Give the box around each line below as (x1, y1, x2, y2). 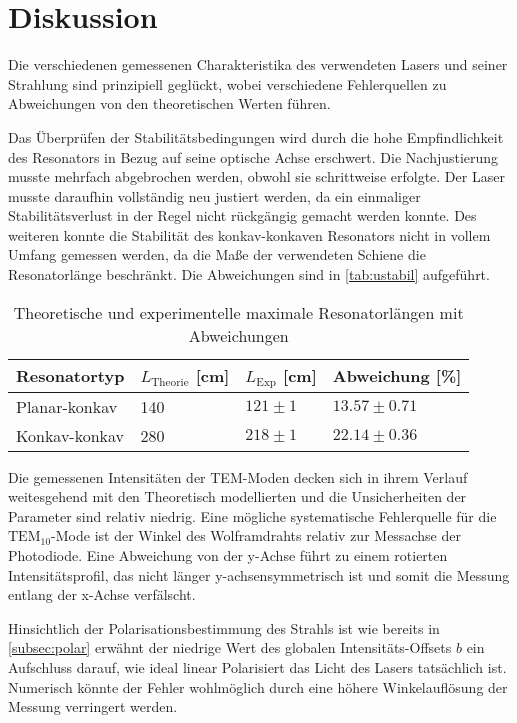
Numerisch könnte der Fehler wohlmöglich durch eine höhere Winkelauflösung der (8, 676, 508, 697)
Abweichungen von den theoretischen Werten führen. (8, 93, 331, 114)
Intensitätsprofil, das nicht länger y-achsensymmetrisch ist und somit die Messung (8, 564, 510, 585)
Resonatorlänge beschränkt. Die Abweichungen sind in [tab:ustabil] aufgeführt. (8, 264, 490, 285)
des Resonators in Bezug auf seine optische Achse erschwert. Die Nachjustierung (8, 146, 499, 167)
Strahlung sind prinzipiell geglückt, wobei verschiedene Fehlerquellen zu (8, 73, 447, 94)
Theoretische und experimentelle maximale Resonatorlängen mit (13, 300, 464, 324)
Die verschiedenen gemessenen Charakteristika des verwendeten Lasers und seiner (8, 54, 508, 75)
